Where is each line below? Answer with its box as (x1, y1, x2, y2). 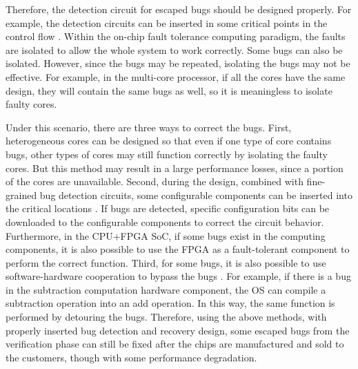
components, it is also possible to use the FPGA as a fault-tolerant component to (6, 242, 350, 256)
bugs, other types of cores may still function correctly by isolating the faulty (6, 146, 328, 161)
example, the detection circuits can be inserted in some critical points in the (6, 15, 328, 30)
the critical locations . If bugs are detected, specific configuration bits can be (6, 201, 330, 216)
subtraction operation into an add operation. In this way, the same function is (6, 296, 335, 310)
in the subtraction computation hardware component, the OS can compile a (6, 282, 326, 296)
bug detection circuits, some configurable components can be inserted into (39, 187, 352, 202)
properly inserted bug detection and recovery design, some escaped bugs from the (6, 323, 350, 337)
